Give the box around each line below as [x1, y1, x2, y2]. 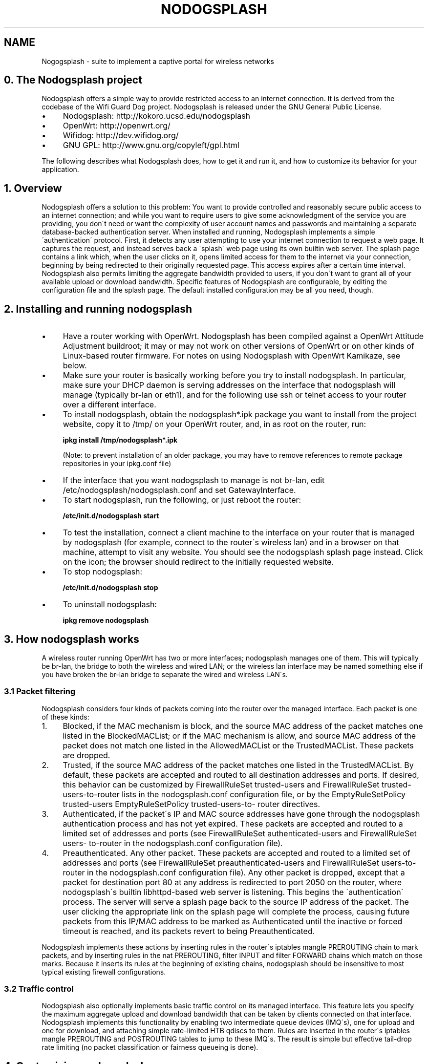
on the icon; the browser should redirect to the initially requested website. [63, 557, 334, 567]
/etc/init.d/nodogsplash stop [63, 583, 158, 592]
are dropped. [63, 750, 110, 760]
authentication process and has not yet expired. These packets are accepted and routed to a [63, 818, 403, 829]
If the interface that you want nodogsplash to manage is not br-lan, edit [63, 475, 325, 486]
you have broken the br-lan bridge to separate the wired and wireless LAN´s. [42, 670, 288, 679]
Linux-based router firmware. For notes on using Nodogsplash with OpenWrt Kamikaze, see [63, 351, 401, 361]
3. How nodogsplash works [4, 633, 139, 645]
